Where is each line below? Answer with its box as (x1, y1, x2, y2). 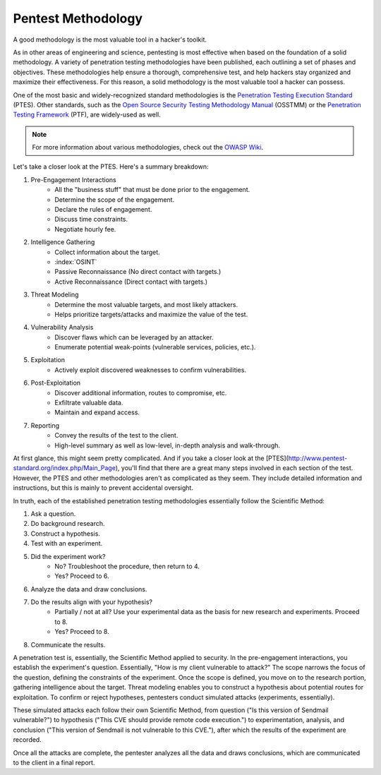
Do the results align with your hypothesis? (30, 598, 153, 606)
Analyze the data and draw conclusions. (30, 584, 147, 593)
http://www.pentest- (288, 454, 348, 462)
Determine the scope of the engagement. (54, 195, 175, 204)
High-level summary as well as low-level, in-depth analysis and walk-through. (54, 441, 281, 450)
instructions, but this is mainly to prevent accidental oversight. (13, 483, 194, 492)
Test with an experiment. (30, 539, 103, 548)
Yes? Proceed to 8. (54, 627, 109, 636)
